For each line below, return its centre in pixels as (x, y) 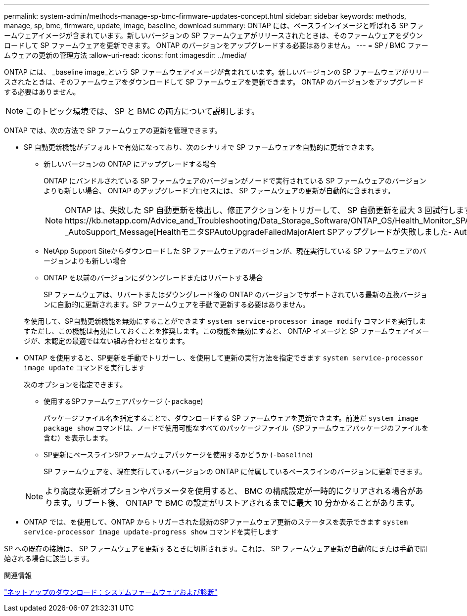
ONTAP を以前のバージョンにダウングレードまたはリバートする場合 (153, 278)
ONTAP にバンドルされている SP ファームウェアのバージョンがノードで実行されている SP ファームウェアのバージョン (235, 181)
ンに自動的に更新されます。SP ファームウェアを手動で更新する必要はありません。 (177, 304)
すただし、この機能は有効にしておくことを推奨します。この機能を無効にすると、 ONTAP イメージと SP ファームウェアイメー (227, 331)
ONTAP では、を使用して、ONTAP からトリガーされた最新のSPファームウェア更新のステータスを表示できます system (216, 522)
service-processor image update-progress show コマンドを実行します (151, 532)
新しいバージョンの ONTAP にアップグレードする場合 (130, 164)
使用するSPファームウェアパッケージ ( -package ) (123, 401)
